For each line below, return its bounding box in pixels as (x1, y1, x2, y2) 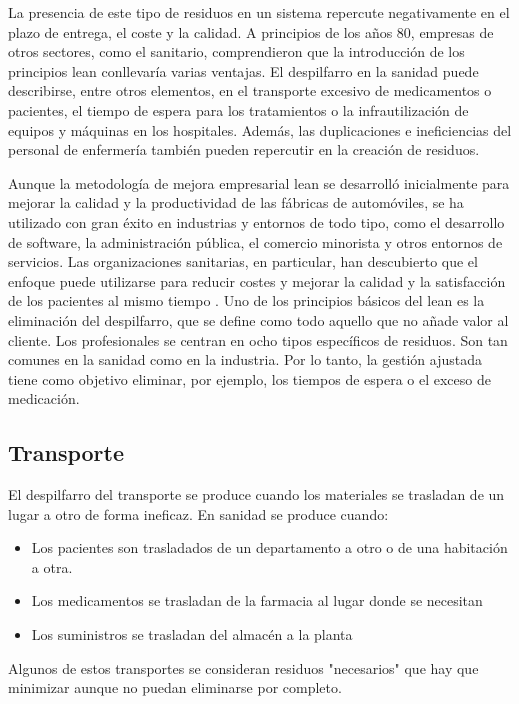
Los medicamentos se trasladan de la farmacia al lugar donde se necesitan (31, 590, 483, 611)
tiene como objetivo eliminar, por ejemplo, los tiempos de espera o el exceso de (8, 368, 491, 389)
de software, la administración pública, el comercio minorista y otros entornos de (8, 231, 503, 252)
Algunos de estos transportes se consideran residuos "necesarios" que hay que (8, 657, 479, 678)
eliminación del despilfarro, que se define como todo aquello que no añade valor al (8, 309, 509, 330)
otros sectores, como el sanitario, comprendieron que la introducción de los (8, 41, 465, 62)
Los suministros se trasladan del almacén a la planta (31, 624, 353, 645)
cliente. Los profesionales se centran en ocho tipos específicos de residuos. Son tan (8, 329, 508, 350)
